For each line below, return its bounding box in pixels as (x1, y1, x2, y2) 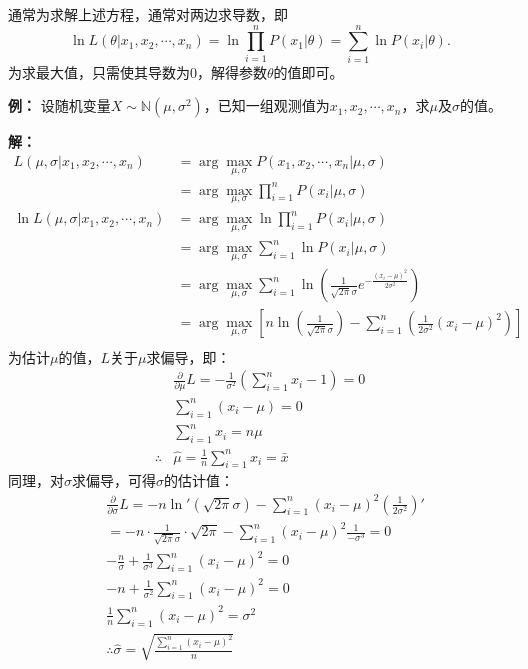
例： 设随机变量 (8, 95, 111, 116)
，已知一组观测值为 (203, 95, 330, 116)
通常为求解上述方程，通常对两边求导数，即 (8, 4, 288, 24)
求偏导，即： (146, 346, 231, 367)
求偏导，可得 (72, 470, 156, 491)
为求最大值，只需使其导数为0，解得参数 (8, 61, 267, 82)
